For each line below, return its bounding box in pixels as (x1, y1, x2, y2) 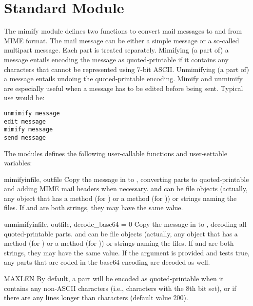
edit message (4, 118, 46, 125)
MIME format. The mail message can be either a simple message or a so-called (4, 35, 239, 45)
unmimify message (4, 109, 60, 117)
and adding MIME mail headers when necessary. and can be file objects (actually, (4, 183, 248, 194)
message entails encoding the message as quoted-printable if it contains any (4, 54, 229, 64)
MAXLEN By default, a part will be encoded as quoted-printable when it (4, 273, 224, 284)
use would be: (4, 92, 45, 103)
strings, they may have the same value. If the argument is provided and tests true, (4, 247, 250, 257)
